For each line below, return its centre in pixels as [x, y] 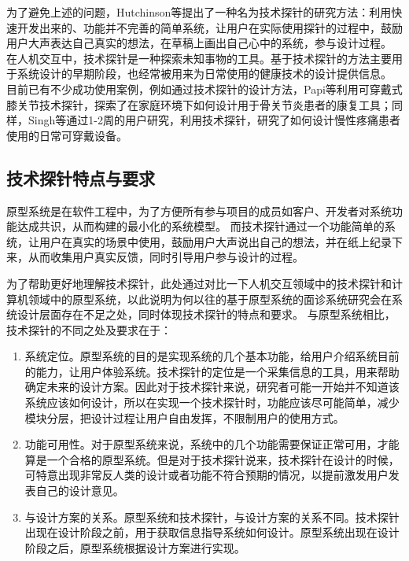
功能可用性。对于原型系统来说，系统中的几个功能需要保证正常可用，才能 [212, 444]
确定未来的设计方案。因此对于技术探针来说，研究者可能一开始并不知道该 [212, 387]
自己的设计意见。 [80, 491]
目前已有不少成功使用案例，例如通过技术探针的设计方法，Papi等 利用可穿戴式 [204, 89]
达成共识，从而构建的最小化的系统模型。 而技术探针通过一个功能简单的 [201, 226]
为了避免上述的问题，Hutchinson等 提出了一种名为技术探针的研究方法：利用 [199, 12]
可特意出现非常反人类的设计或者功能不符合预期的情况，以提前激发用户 [206, 475]
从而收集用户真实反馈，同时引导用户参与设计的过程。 [166, 257]
